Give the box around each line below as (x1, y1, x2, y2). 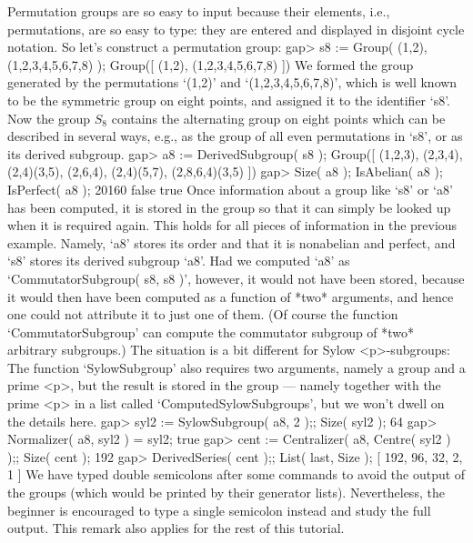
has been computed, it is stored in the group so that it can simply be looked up (7, 197, 451, 216)
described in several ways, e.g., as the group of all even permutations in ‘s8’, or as (7, 126, 463, 146)
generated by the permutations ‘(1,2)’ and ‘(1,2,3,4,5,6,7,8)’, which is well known (7, 73, 458, 92)
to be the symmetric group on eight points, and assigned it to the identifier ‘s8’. (7, 90, 451, 109)
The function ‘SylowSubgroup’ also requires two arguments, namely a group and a (7, 357, 466, 377)
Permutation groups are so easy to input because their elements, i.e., (7, 2, 390, 20)
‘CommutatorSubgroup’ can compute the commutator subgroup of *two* (7, 322, 415, 341)
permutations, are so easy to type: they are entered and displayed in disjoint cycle (7, 19, 465, 38)
